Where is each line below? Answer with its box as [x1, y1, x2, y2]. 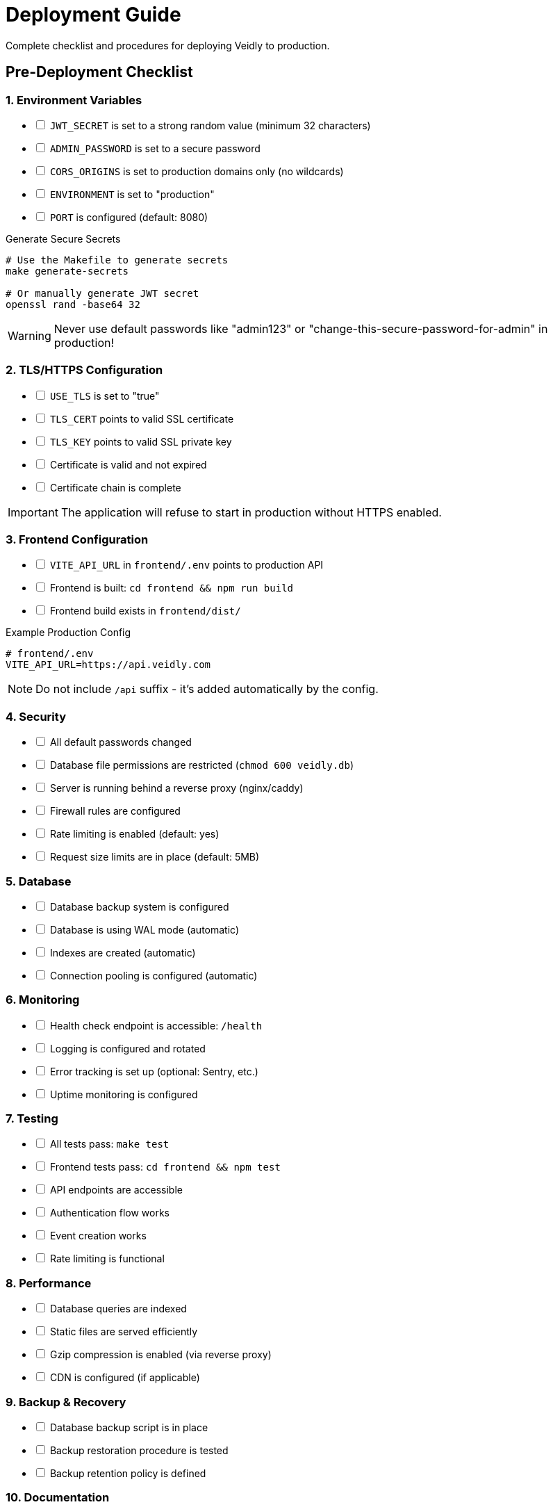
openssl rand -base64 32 [6, 298, 140, 310]
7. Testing [6, 1111, 58, 1126]
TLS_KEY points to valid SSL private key [49, 435, 232, 448]
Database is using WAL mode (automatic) [49, 923, 240, 936]
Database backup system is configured [49, 900, 229, 913]
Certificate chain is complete [49, 481, 181, 494]
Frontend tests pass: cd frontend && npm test [49, 1161, 281, 1173]
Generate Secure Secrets [6, 232, 121, 245]
